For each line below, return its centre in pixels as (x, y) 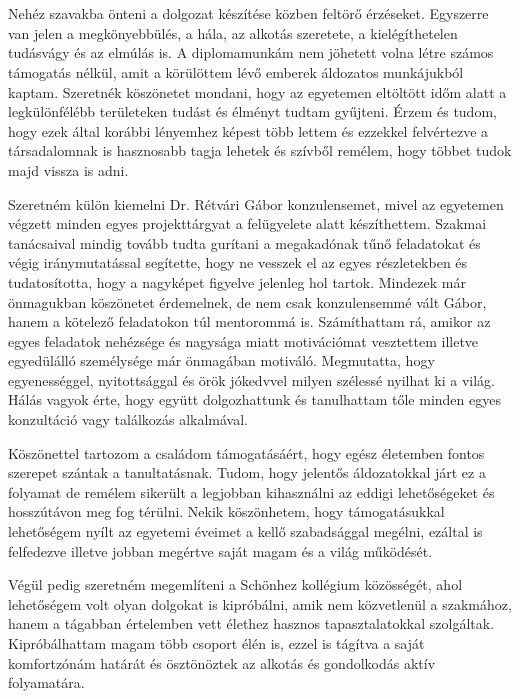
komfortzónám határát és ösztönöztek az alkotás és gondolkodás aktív (222, 662)
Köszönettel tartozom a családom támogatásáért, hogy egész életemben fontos (246, 452)
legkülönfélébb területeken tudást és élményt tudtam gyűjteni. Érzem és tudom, (252, 111)
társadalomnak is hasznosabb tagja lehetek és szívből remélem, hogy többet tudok (260, 150)
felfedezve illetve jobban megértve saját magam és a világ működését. (220, 550)
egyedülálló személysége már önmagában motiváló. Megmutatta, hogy (221, 360)
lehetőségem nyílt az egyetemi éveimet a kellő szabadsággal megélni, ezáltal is (245, 531)
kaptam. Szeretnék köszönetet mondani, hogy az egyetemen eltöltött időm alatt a (257, 91)
